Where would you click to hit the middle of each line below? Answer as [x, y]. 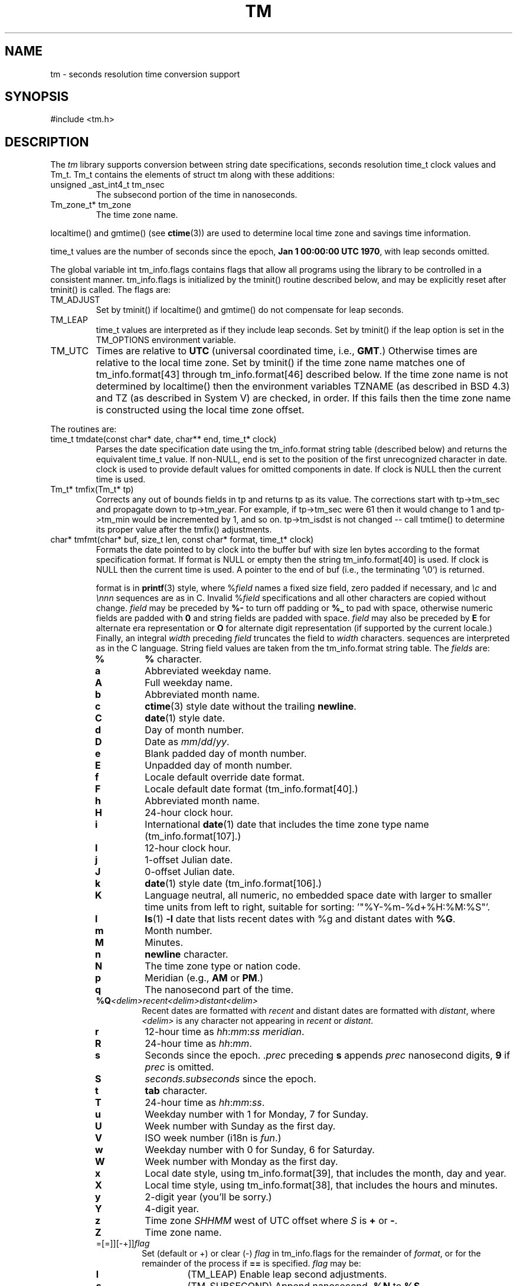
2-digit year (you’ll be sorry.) [208, 1197]
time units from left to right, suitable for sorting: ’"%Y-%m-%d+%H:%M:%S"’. [318, 907]
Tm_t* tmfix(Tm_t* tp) [92, 489]
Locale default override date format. [225, 777]
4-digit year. [172, 1209]
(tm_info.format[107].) [193, 836]
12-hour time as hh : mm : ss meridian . [225, 1032]
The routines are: [84, 429]
